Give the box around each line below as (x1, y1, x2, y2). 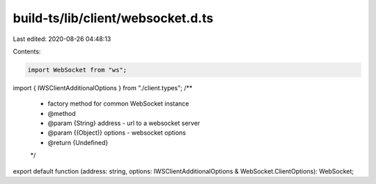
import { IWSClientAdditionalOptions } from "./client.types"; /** (13, 83, 193, 92)
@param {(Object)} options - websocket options (47, 128, 186, 137)
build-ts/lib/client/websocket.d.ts (13, 10, 214, 26)
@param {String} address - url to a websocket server (47, 119, 201, 128)
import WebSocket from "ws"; (27, 66, 127, 74)
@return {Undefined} (47, 138, 109, 147)
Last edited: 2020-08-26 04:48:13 (13, 35, 111, 43)
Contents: (13, 47, 41, 56)
